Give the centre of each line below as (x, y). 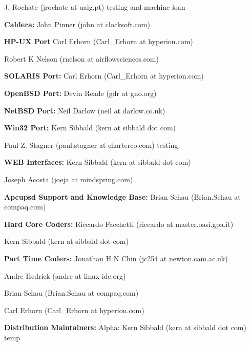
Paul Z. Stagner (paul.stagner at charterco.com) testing (91, 145)
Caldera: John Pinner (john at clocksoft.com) (77, 24)
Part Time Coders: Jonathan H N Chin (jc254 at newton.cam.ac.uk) (116, 258)
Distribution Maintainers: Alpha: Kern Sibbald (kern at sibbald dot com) (125, 327)
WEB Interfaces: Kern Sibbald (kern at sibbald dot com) (98, 162)
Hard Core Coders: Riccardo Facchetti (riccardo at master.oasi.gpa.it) (119, 224)
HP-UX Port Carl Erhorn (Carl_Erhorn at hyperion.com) (99, 41)
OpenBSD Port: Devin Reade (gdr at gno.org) (80, 93)
